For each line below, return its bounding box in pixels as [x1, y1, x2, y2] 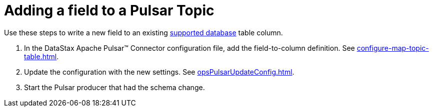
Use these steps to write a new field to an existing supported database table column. [4, 28, 283, 37]
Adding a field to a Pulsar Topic [4, 2, 214, 19]
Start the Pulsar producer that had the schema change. [24, 83, 205, 92]
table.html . [24, 52, 59, 61]
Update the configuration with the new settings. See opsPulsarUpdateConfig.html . [24, 67, 294, 76]
